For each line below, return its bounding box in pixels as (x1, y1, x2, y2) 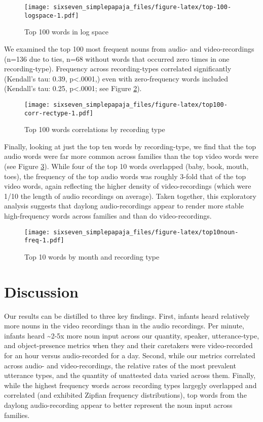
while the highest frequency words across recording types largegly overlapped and (4, 379, 257, 390)
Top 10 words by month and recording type (24, 251, 160, 262)
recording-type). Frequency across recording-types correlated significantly (4, 63, 232, 74)
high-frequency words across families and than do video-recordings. (4, 210, 212, 221)
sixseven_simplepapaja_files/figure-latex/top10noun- (53, 228, 239, 236)
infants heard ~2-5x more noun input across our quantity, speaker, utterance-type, (4, 330, 259, 341)
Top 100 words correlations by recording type (24, 124, 165, 135)
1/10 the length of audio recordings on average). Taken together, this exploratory (4, 190, 256, 201)
